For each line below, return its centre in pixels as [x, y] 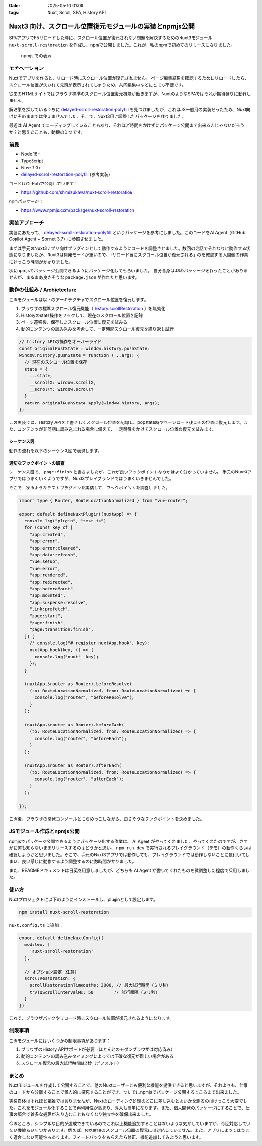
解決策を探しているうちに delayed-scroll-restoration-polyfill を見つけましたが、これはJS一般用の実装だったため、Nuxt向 [130, 109]
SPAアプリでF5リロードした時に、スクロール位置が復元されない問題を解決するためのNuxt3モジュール [111, 38]
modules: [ [37, 944]
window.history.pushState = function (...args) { [79, 355]
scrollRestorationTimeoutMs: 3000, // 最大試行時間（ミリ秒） [100, 985]
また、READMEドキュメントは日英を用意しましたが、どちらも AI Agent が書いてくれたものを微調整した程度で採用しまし [129, 870]
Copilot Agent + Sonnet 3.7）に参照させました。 [57, 239]
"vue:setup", [45, 562]
